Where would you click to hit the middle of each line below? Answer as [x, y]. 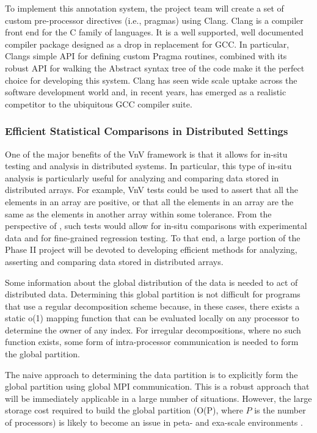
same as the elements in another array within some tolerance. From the [138, 213]
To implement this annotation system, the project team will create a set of [144, 8]
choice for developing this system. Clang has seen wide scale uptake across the [151, 80]
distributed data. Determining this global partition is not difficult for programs [153, 294]
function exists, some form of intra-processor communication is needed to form [152, 342]
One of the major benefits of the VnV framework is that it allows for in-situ [146, 154]
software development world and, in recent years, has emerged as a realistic [146, 92]
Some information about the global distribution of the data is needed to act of [151, 282]
